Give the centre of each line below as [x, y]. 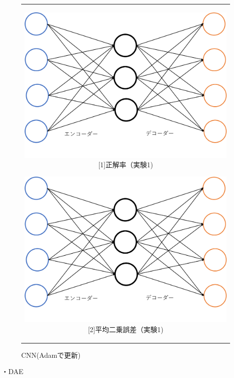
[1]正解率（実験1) [126, 165]
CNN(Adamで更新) [51, 355]
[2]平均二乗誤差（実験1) [126, 329]
